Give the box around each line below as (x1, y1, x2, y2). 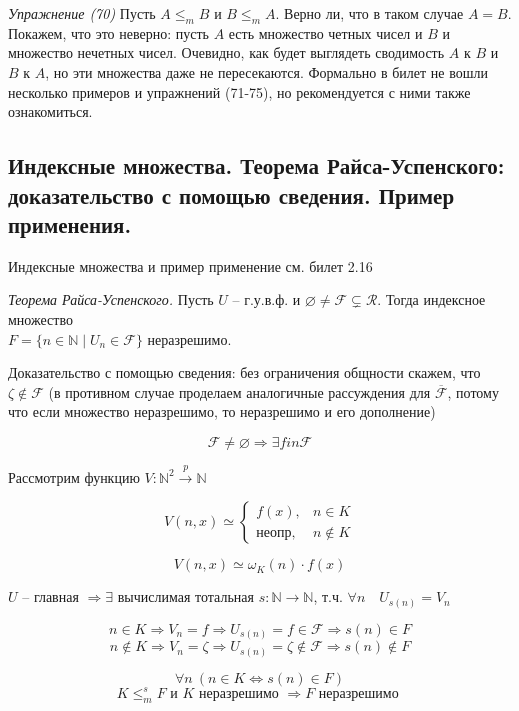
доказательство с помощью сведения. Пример (8, 179, 455, 210)
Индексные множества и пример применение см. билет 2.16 (8, 255, 373, 276)
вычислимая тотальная (117, 586, 254, 607)
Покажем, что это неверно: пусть (8, 22, 209, 43)
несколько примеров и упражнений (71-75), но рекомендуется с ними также (8, 81, 471, 102)
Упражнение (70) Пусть (8, 3, 156, 23)
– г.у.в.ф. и (232, 289, 301, 310)
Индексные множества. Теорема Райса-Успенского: (8, 150, 505, 181)
